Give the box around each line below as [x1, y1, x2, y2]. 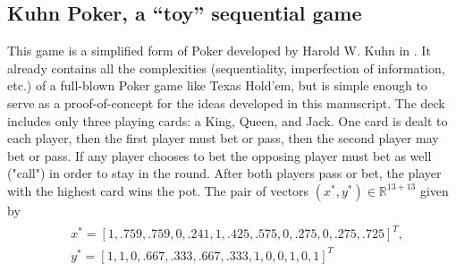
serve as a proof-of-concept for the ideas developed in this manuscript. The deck [7, 93, 445, 112]
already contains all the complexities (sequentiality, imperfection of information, [7, 58, 445, 77]
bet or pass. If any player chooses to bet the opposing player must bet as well [7, 146, 432, 165]
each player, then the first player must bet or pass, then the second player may [7, 129, 439, 148]
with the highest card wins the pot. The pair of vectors [7, 181, 309, 199]
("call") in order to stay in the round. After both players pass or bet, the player [7, 164, 442, 182]
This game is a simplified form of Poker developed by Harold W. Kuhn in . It [7, 41, 431, 60]
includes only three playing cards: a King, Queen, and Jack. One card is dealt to [7, 111, 448, 130]
